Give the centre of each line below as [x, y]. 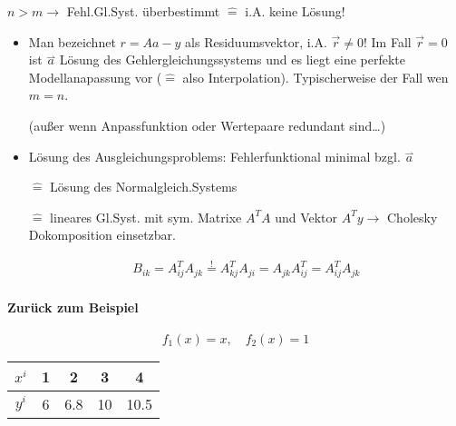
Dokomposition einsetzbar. [102, 235]
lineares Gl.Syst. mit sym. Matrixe [146, 217]
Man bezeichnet [72, 41]
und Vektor [306, 217]
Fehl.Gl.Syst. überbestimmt [143, 11]
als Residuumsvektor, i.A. [256, 41]
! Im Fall [387, 41]
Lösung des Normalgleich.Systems [144, 187]
